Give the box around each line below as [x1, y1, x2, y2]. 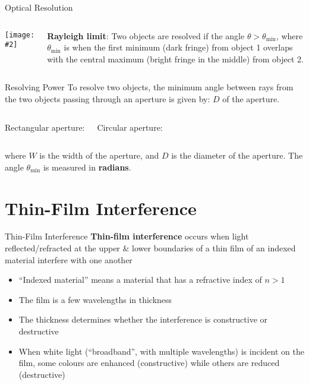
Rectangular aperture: [5, 121, 85, 133]
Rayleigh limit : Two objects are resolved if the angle [47, 29, 245, 42]
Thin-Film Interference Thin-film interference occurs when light [5, 230, 249, 242]
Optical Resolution [5, 1, 73, 13]
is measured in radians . [43, 160, 131, 173]
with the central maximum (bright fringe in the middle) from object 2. [47, 52, 304, 65]
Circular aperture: [97, 121, 163, 133]
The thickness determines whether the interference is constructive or [18, 313, 268, 326]
